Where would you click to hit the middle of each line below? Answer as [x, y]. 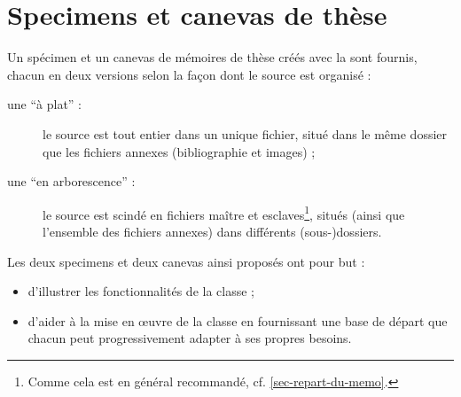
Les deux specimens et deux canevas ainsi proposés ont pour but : [186, 261]
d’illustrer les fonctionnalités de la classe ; [141, 291]
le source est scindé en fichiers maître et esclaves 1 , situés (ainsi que [224, 213]
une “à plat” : [44, 104]
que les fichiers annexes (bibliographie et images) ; [179, 151]
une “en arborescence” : [71, 181]
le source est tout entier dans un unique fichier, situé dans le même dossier [245, 133]
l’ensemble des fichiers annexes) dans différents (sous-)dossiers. [212, 231]
